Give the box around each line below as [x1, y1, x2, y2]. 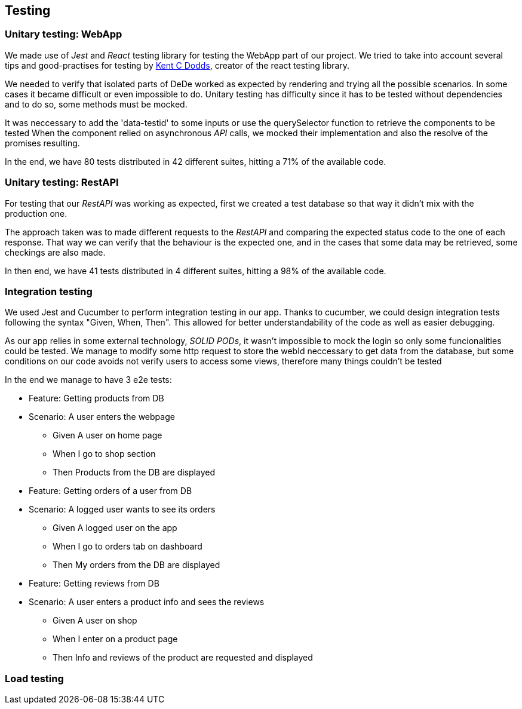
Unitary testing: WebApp [5, 28, 122, 41]
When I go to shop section [53, 449, 156, 459]
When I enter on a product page [53, 634, 178, 644]
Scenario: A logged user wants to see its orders [29, 504, 216, 515]
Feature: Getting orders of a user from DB [29, 486, 192, 496]
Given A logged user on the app [53, 523, 177, 533]
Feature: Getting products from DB [29, 393, 164, 404]
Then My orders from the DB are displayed [53, 560, 220, 570]
